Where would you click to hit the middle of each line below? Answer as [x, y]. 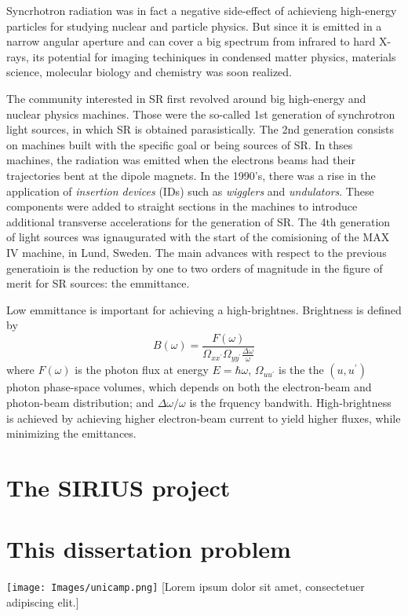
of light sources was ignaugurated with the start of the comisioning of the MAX [198, 237]
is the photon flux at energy [142, 370]
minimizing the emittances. [71, 433]
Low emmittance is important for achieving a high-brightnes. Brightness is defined [204, 309]
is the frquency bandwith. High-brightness [290, 402]
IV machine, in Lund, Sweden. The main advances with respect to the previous [197, 252]
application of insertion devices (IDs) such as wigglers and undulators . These [190, 191]
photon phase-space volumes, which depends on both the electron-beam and [189, 387]
